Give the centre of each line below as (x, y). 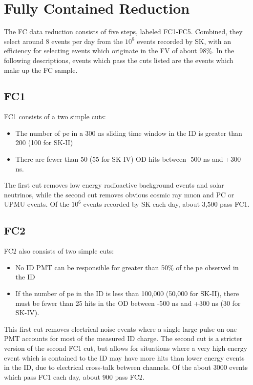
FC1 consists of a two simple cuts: (55, 117)
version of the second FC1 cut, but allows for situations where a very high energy (126, 348)
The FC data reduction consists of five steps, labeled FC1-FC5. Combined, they (123, 32)
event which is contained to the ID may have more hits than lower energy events (124, 357)
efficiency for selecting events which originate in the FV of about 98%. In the (119, 51)
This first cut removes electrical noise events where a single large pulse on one (120, 329)
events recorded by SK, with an (184, 41)
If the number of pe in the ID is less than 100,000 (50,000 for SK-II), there (127, 293)
